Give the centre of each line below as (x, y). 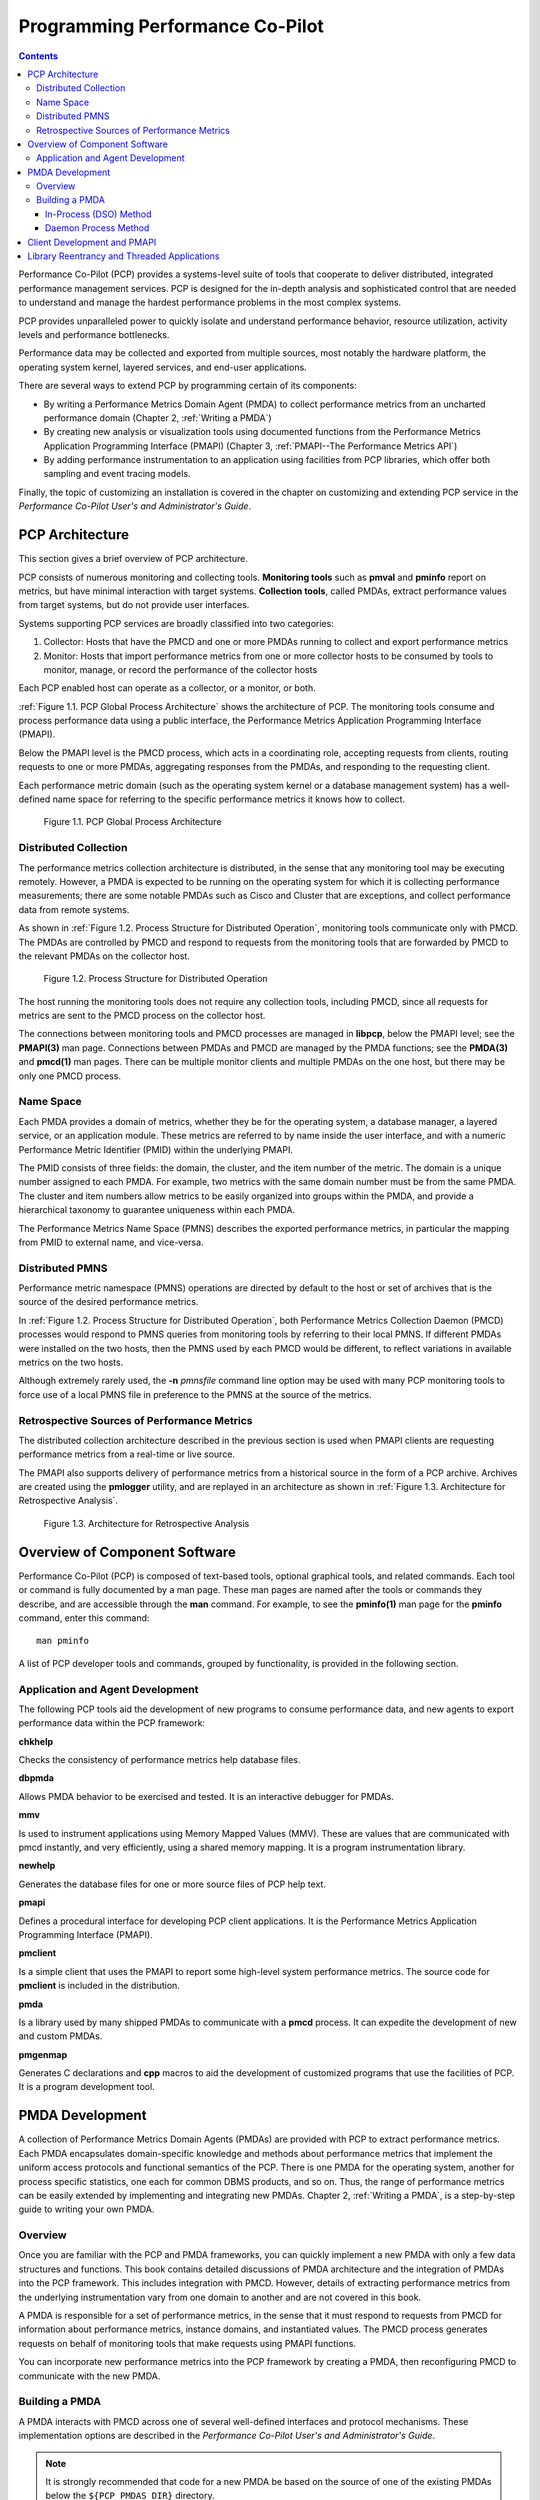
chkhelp (36, 1741)
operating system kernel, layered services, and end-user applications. (162, 367)
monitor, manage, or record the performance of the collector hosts (180, 669)
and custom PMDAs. (60, 2036)
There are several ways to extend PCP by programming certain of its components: (187, 386)
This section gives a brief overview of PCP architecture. (133, 559)
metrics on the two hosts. (71, 1362)
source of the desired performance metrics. (108, 1302)
